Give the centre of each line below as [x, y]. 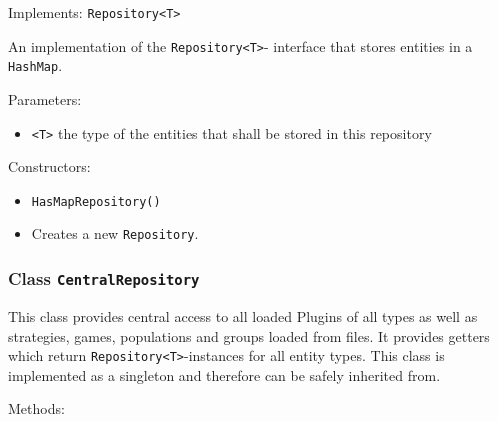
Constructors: [49, 166]
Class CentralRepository [104, 278]
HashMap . [35, 65]
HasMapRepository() [96, 201]
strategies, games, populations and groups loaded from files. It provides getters [249, 335]
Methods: [36, 408]
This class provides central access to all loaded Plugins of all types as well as [243, 315]
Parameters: [45, 98]
